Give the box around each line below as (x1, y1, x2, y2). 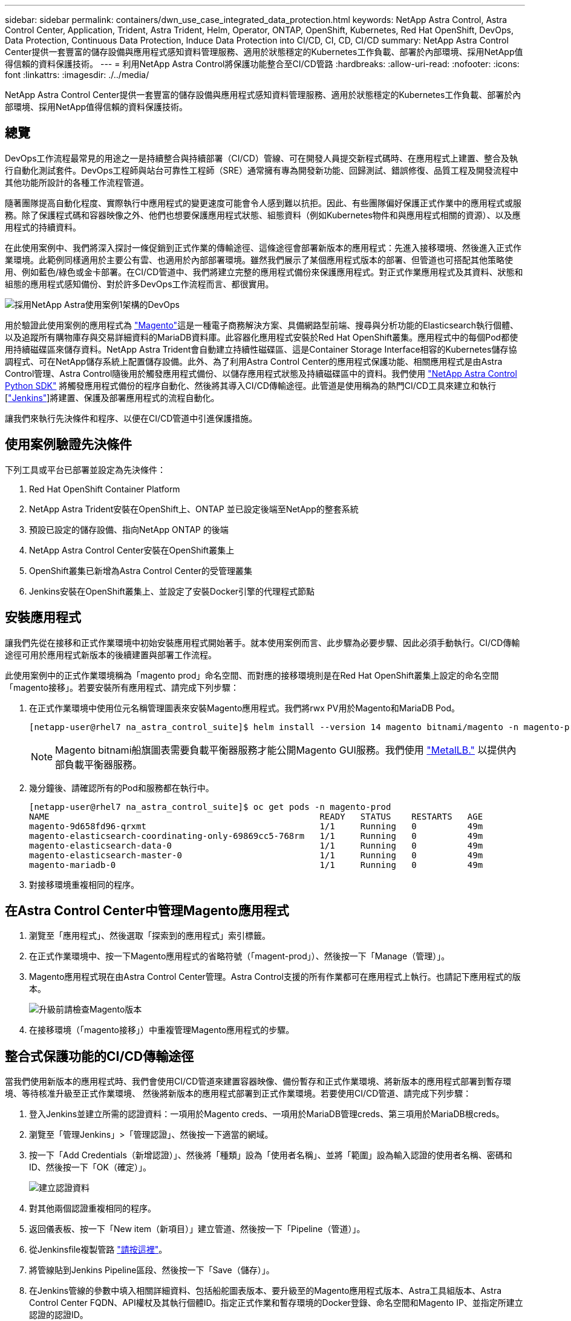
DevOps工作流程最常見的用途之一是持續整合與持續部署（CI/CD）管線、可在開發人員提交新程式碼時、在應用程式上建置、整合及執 (5, 152, 518, 163)
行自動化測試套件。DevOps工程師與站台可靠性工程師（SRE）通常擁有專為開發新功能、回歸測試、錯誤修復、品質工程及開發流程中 (5, 165, 518, 175)
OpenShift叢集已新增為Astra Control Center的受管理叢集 (29, 565, 253, 576)
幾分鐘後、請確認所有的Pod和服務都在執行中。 (29, 782, 214, 793)
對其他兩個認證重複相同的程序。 (29, 1203, 156, 1214)
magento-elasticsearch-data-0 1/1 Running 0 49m (29, 840, 483, 850)
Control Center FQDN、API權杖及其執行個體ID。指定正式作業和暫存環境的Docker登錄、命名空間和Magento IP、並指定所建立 (29, 1297, 523, 1308)
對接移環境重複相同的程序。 (29, 879, 139, 890)
